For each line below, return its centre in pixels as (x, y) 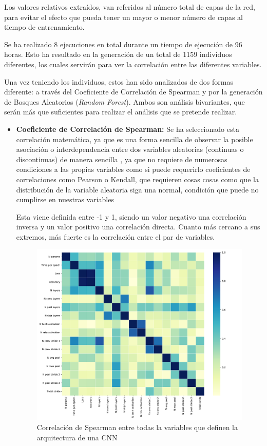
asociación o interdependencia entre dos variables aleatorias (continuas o (130, 149)
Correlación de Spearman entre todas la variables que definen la (137, 427)
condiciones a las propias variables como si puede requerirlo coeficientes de (133, 169)
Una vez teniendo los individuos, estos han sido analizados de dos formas (119, 81)
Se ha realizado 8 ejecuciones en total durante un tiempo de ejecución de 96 (123, 44)
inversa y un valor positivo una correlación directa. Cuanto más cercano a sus (138, 227)
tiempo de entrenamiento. (44, 27)
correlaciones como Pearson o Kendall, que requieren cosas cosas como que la (137, 179)
